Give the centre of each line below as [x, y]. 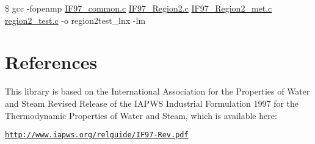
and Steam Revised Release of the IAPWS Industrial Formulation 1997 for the [152, 103]
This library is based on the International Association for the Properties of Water [157, 91]
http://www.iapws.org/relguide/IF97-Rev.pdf [97, 135]
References [51, 62]
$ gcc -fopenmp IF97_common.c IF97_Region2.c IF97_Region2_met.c [139, 8]
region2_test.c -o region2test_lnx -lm [75, 20]
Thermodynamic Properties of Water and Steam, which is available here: [141, 115]
